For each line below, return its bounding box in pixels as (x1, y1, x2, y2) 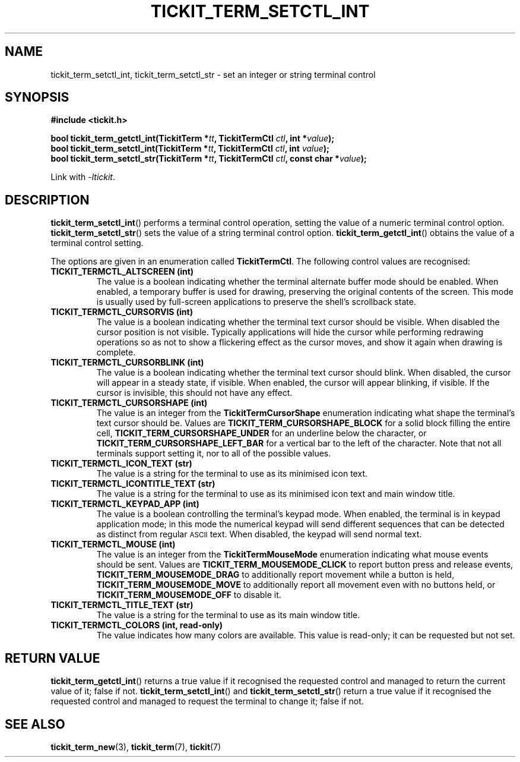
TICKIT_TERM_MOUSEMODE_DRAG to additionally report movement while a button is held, (96, 569, 455, 580)
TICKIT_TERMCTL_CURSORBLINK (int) (50, 357, 204, 368)
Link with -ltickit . (50, 172, 116, 182)
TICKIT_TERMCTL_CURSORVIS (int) (50, 307, 193, 317)
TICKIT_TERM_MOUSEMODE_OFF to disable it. (96, 590, 281, 600)
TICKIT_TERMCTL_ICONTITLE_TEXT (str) (50, 478, 215, 489)
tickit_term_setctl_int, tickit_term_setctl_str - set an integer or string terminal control (50, 69, 376, 80)
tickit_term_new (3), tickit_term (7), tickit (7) (50, 741, 221, 752)
